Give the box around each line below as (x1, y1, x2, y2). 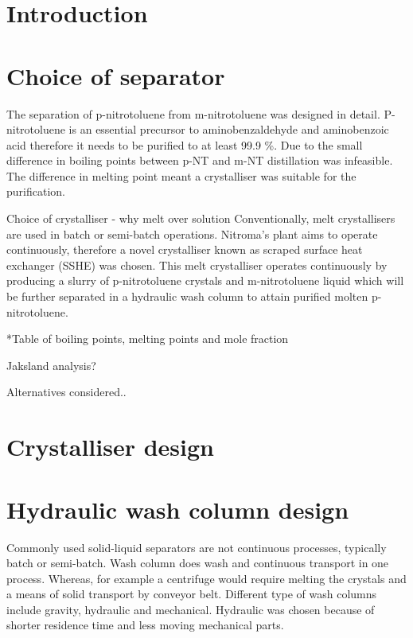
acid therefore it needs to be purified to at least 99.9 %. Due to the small (6, 136, 363, 153)
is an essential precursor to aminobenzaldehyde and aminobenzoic (68, 121, 389, 138)
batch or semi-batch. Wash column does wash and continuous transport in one (6, 554, 389, 571)
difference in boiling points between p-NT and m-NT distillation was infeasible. (6, 152, 393, 169)
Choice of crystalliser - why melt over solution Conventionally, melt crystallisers (6, 210, 395, 227)
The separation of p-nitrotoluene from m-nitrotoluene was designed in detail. (6, 105, 380, 122)
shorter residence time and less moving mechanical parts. (6, 617, 284, 633)
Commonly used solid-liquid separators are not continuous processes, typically (6, 539, 387, 555)
